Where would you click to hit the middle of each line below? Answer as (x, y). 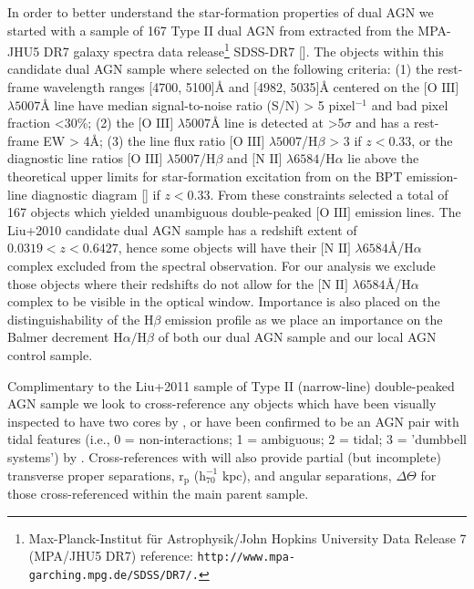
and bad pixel (410, 104)
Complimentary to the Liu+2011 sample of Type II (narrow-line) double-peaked (231, 385)
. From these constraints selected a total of (329, 194)
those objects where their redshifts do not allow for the (161, 283)
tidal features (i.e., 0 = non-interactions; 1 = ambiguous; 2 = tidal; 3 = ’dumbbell (237, 439)
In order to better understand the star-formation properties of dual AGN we (221, 12)
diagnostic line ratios (65, 158)
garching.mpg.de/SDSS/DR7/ (110, 575)
